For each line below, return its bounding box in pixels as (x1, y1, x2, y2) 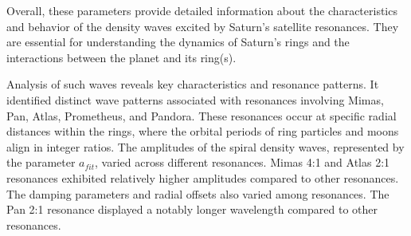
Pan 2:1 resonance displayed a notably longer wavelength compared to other (6, 201, 378, 218)
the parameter (6, 154, 76, 171)
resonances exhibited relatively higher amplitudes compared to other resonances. (6, 169, 399, 186)
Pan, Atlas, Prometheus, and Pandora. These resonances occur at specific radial (6, 107, 397, 124)
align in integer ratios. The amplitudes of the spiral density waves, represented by (6, 138, 405, 155)
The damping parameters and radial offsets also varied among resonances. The (6, 185, 389, 202)
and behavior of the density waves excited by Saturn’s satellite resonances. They (6, 18, 399, 34)
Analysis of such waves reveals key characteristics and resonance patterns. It (6, 76, 379, 92)
